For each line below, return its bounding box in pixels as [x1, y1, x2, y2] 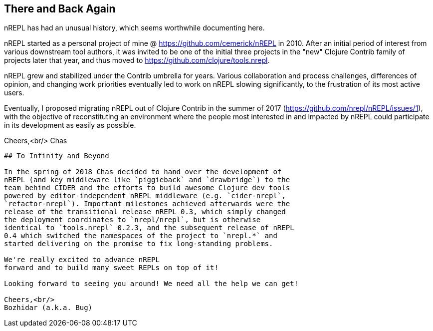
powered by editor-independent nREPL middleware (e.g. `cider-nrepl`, [4, 192, 286, 200]
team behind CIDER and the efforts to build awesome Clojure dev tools [4, 184, 290, 192]
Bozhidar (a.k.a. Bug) [4, 304, 93, 312]
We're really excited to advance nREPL [4, 256, 160, 264]
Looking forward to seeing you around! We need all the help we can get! [4, 280, 299, 288]
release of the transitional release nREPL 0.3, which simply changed [4, 208, 286, 216]
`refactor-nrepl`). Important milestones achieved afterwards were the [4, 200, 290, 208]
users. [4, 88, 24, 97]
